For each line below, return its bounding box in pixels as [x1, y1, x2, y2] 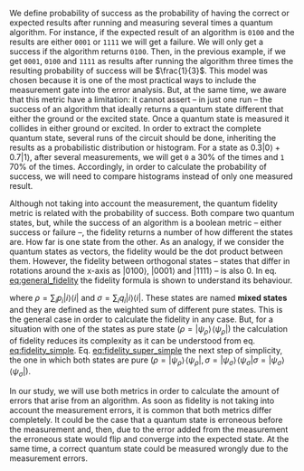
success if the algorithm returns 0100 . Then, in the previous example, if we [9, 46, 287, 57]
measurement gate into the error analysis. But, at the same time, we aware [9, 85, 287, 95]
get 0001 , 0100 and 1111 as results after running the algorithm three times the [9, 56, 294, 66]
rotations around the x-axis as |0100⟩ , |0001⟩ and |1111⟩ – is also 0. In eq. [9, 266, 278, 276]
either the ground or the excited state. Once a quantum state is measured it [9, 113, 290, 124]
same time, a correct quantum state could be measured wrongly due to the [9, 443, 289, 455]
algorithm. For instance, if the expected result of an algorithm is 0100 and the [9, 27, 295, 37]
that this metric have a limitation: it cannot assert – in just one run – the [9, 94, 273, 105]
